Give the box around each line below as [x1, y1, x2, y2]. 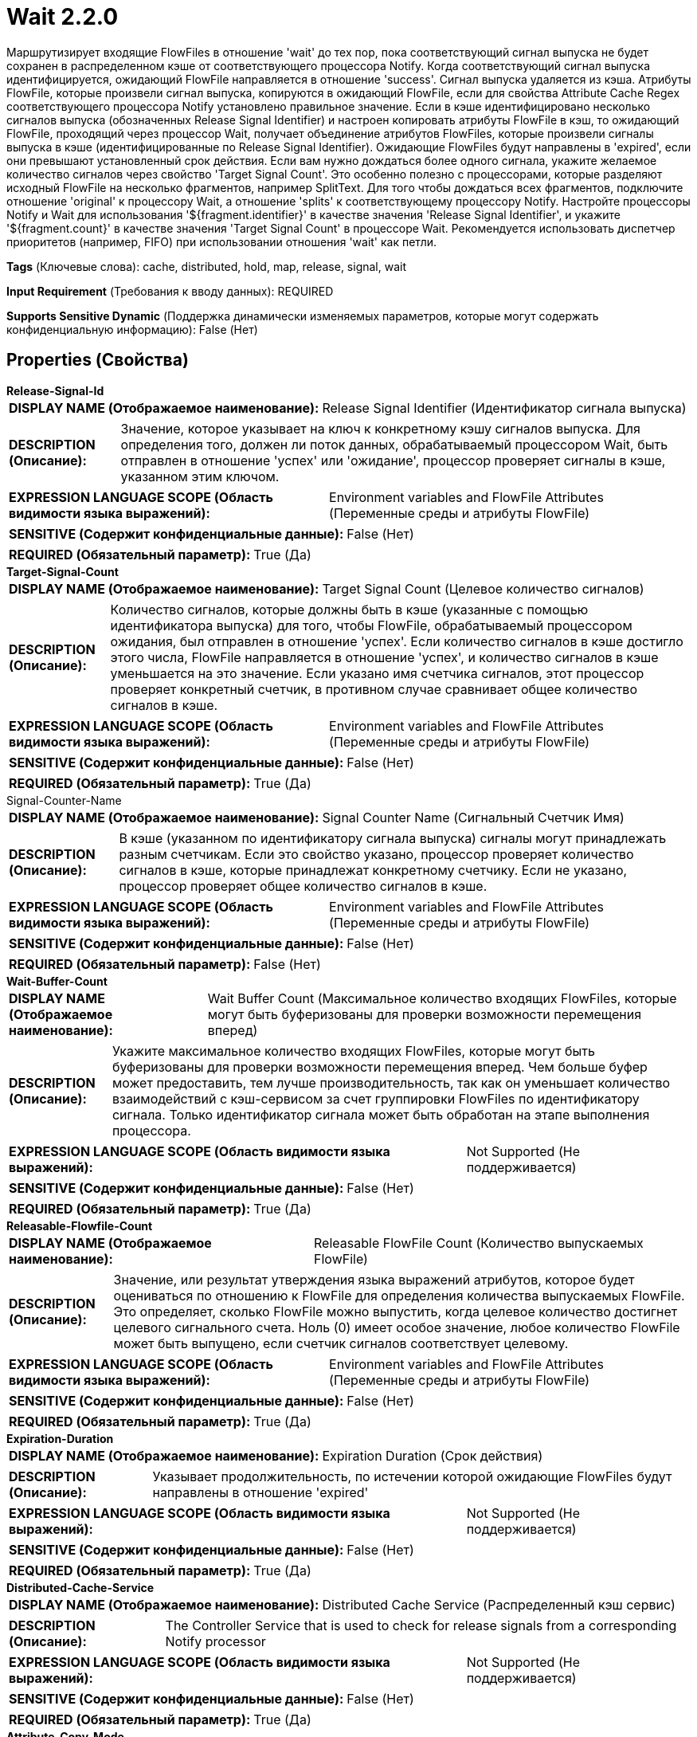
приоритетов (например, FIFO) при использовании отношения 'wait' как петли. [6, 234, 437, 249]
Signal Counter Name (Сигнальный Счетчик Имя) [322, 809, 625, 825]
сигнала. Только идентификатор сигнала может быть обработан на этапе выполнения [112, 1106, 650, 1123]
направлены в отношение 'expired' [152, 1484, 369, 1500]
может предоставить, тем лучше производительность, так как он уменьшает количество [112, 1074, 671, 1091]
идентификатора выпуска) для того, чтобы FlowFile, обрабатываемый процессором [110, 617, 632, 633]
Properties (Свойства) [6, 350, 189, 371]
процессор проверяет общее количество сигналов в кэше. [119, 877, 488, 894]
